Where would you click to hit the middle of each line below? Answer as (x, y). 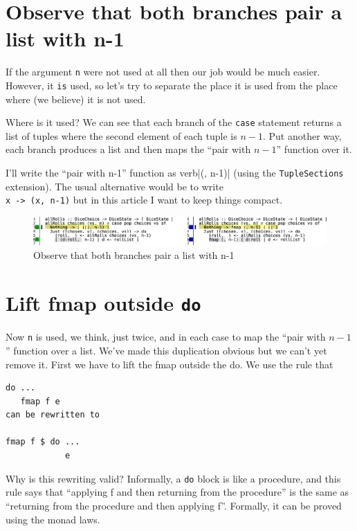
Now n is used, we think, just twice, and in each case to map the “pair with (166, 337)
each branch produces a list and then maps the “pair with (128, 149)
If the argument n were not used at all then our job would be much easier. (163, 72)
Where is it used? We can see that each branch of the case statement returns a (174, 122)
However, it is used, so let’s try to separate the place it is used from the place (172, 85)
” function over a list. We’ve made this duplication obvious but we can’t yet (166, 350)
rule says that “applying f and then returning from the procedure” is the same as (177, 492)
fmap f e (40, 401)
